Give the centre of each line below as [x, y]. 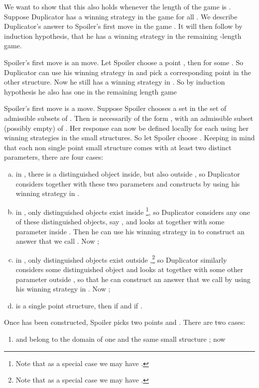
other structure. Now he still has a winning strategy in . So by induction [115, 82]
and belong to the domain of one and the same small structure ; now [121, 339]
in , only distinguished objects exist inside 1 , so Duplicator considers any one [133, 211]
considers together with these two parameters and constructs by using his [128, 183]
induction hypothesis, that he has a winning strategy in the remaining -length [123, 36]
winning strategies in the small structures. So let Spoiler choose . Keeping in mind [129, 138]
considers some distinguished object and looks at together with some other [129, 269]
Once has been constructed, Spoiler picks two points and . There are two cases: [125, 322]
